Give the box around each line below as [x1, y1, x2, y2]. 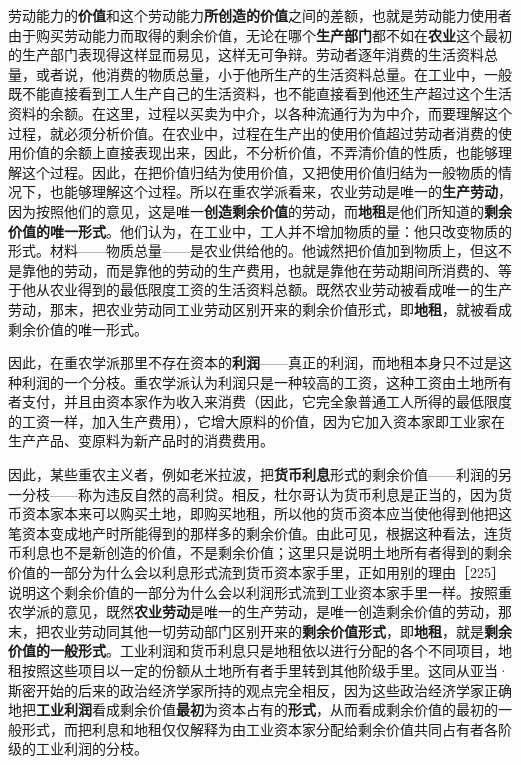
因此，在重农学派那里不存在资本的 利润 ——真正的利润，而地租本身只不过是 [8, 352, 498, 373]
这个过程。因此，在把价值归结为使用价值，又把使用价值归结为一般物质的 [21, 161, 498, 182]
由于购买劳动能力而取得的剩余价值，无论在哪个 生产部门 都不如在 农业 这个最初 [8, 24, 512, 45]
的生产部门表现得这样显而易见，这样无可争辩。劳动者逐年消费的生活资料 [8, 44, 484, 65]
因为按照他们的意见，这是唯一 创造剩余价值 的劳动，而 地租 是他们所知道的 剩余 [8, 200, 512, 221]
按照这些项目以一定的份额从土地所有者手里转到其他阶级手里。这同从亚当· [21, 660, 509, 680]
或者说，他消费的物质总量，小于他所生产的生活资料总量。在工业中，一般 [35, 63, 512, 84]
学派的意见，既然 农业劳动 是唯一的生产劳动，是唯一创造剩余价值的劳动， [21, 601, 498, 622]
